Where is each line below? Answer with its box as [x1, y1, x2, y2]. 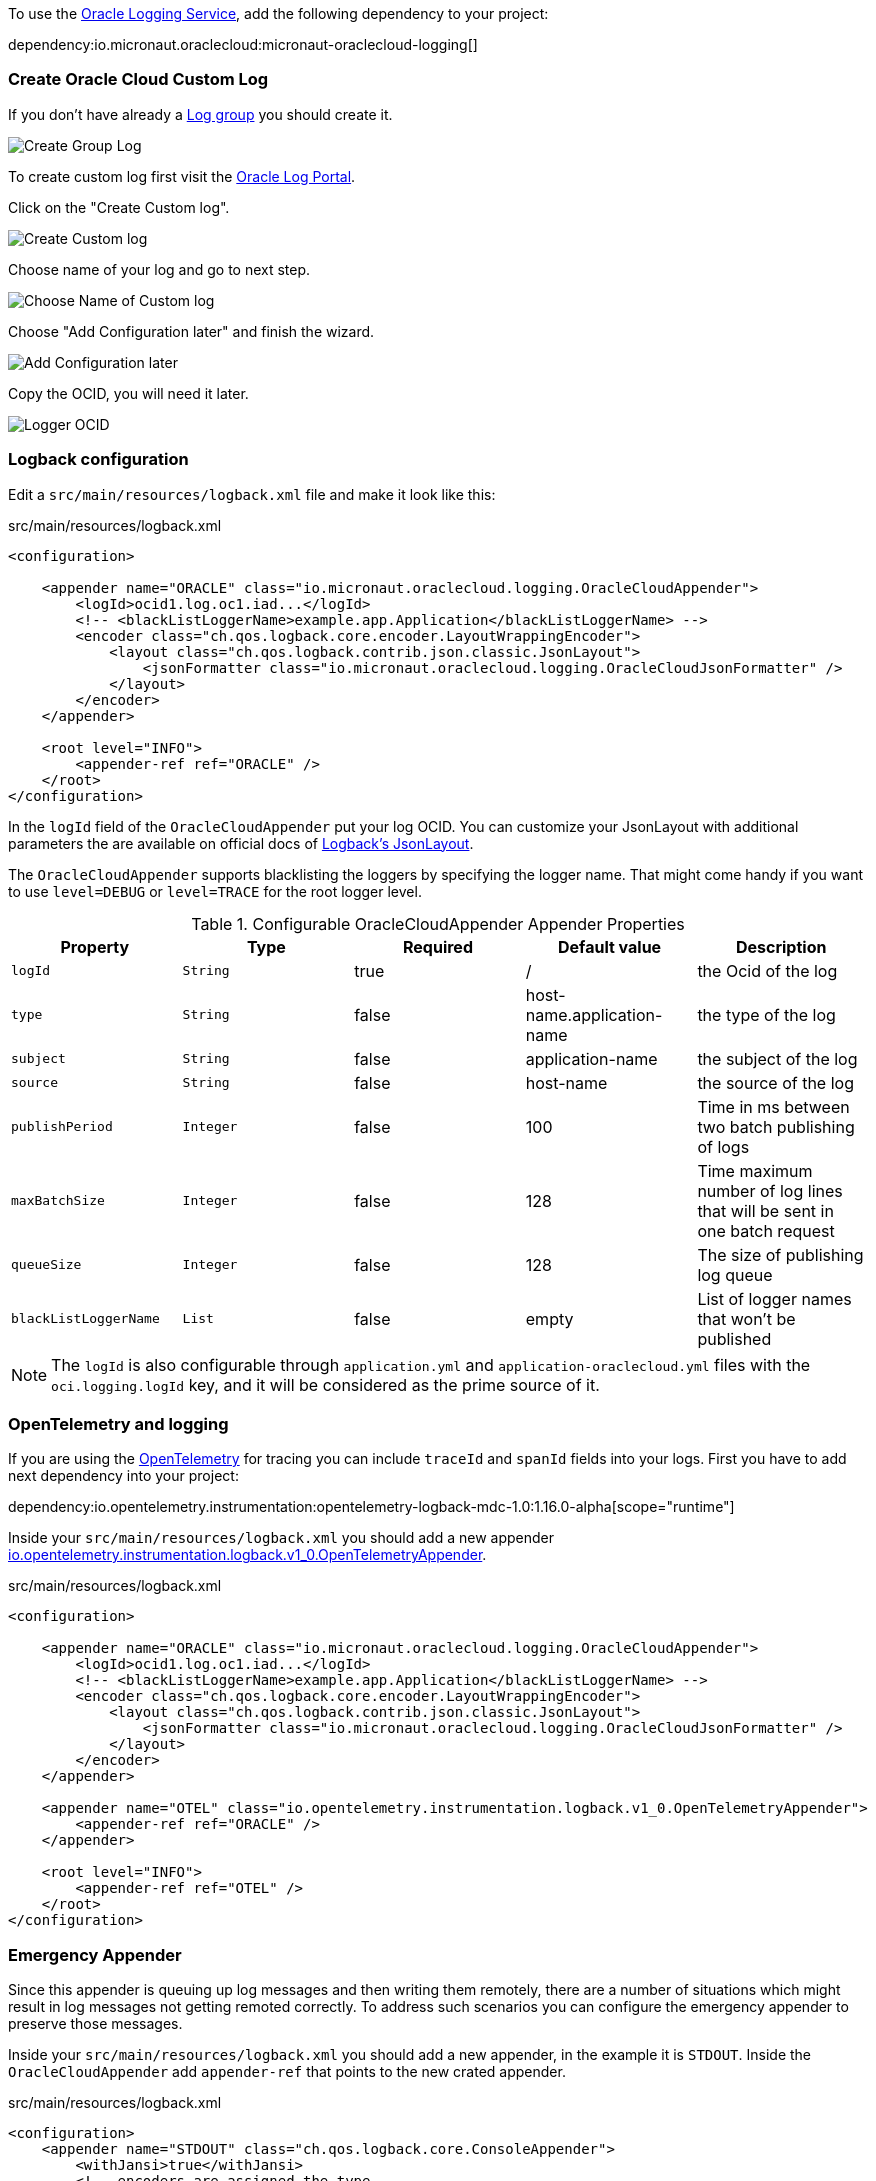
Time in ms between [697, 1096, 850, 1117]
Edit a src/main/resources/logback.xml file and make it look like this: [8, 485, 496, 503]
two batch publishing [697, 1116, 855, 1137]
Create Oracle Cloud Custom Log [8, 69, 269, 90]
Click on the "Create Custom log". [8, 198, 230, 216]
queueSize [11, 1257, 82, 1272]
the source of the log [697, 1072, 854, 1093]
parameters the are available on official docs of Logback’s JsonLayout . [8, 834, 474, 852]
